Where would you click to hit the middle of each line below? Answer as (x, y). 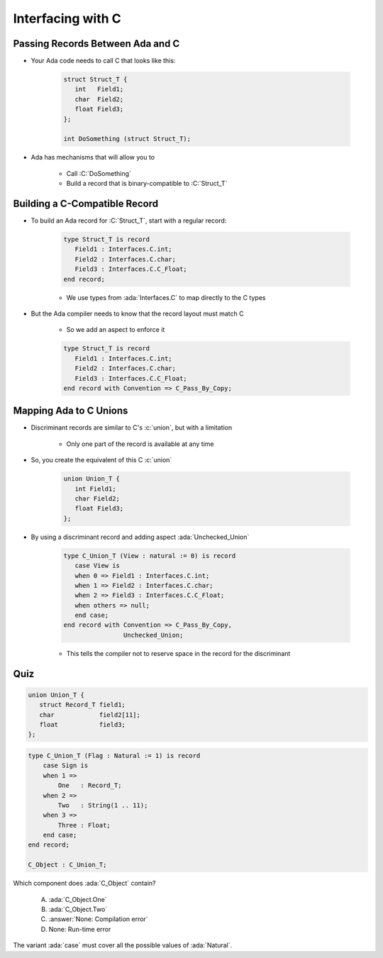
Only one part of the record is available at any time (140, 444)
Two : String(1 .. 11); (103, 805)
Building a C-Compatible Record (86, 203)
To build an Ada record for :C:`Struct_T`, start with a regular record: (129, 221)
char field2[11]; (90, 715)
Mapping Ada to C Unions (71, 411)
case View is (98, 566)
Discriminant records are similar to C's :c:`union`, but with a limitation (132, 428)
